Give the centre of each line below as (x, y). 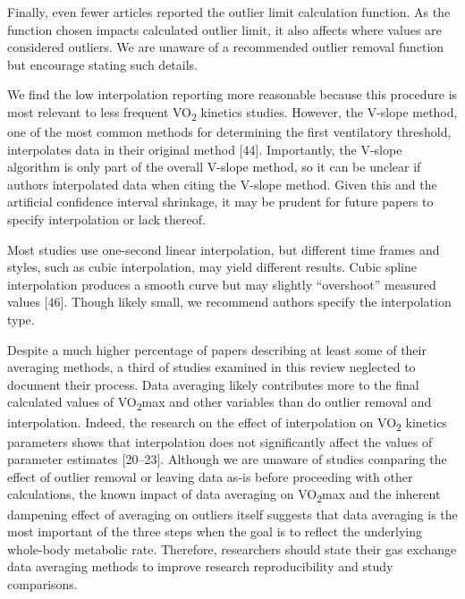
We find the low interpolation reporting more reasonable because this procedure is (232, 94)
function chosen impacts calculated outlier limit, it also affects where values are (224, 29)
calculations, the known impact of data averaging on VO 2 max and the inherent (224, 495)
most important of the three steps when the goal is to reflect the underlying (215, 532)
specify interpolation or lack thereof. (106, 219)
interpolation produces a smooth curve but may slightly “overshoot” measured (222, 284)
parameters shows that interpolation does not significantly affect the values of (220, 441)
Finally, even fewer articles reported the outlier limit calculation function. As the (229, 12)
